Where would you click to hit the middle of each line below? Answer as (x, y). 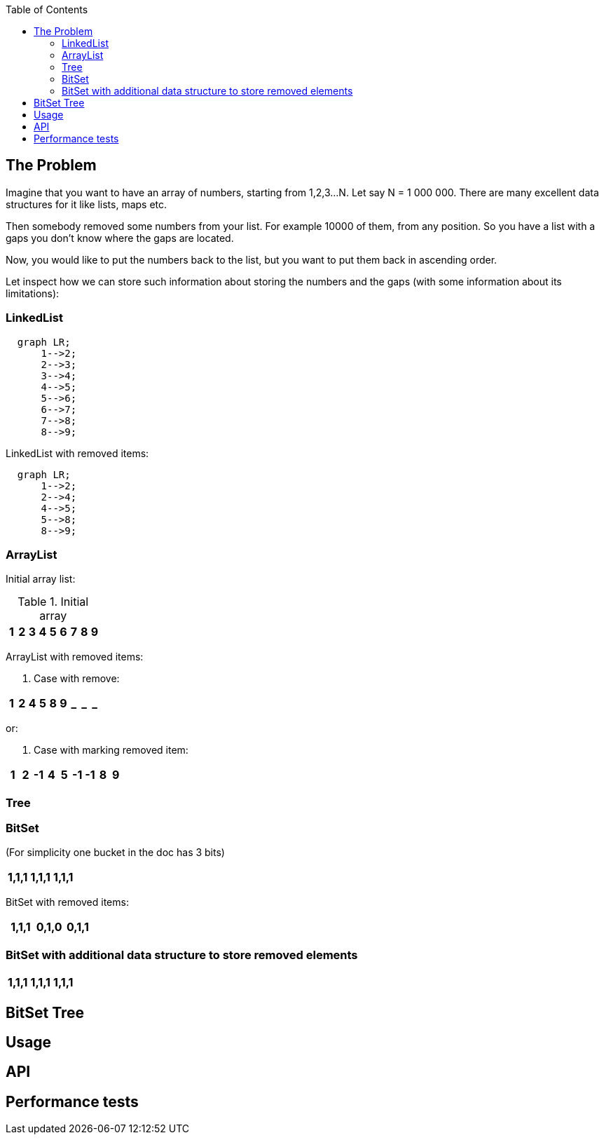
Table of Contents (47, 9)
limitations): (33, 293)
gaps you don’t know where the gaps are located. (120, 238)
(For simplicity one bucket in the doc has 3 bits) (115, 853)
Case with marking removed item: (111, 750)
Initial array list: (41, 579)
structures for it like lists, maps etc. (87, 204)
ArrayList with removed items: (75, 657)
